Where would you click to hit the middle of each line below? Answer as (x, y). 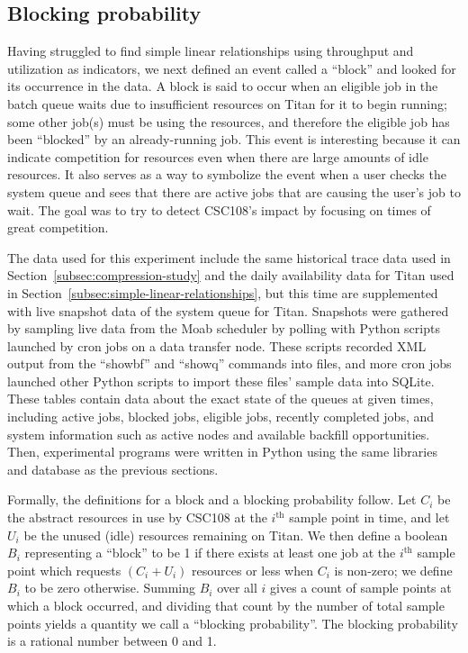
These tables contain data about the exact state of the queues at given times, (220, 399)
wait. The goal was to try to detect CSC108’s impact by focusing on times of (219, 209)
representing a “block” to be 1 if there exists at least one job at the (210, 553)
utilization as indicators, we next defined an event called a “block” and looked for (232, 68)
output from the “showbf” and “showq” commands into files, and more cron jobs (229, 363)
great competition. (58, 227)
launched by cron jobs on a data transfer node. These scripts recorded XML (217, 345)
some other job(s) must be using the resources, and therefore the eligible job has (229, 121)
